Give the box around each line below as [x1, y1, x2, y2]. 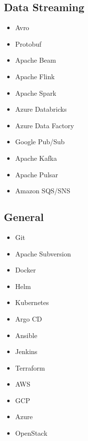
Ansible [15, 330, 38, 340]
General [4, 209, 44, 224]
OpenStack [15, 428, 48, 438]
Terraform [15, 362, 45, 373]
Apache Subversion [15, 248, 71, 258]
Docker [15, 265, 36, 275]
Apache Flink [15, 71, 55, 81]
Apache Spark [15, 87, 57, 98]
